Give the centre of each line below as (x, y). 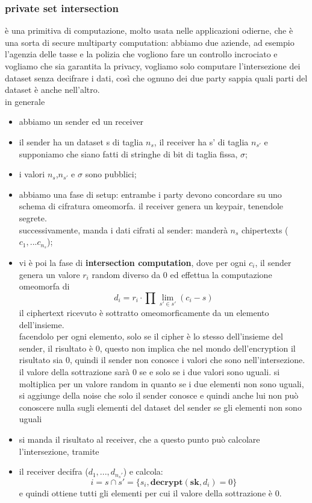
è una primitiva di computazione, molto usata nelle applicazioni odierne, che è (149, 30)
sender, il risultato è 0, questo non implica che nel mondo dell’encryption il (157, 348)
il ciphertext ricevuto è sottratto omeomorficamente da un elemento (144, 312)
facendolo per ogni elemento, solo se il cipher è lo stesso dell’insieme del (151, 336)
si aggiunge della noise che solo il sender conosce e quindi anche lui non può (159, 395)
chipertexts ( (265, 229)
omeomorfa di (44, 286)
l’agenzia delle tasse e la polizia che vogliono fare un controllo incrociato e (141, 54)
